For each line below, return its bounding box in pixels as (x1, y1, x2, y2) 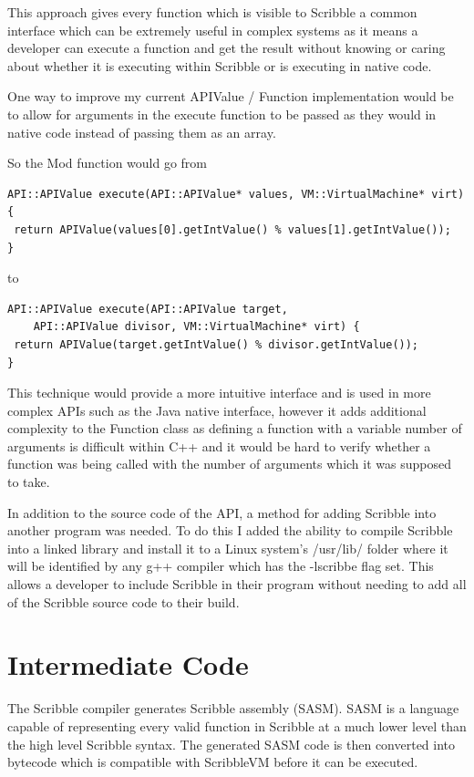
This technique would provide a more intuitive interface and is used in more (7, 383, 431, 402)
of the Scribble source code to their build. (7, 592, 240, 611)
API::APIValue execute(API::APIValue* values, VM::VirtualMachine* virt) (7, 187, 465, 201)
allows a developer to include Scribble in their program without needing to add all (7, 575, 467, 594)
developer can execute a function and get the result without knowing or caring (7, 38, 446, 57)
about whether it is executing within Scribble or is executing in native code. (7, 56, 432, 75)
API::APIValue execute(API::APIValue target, (7, 302, 288, 316)
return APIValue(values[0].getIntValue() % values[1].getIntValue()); (14, 223, 451, 236)
